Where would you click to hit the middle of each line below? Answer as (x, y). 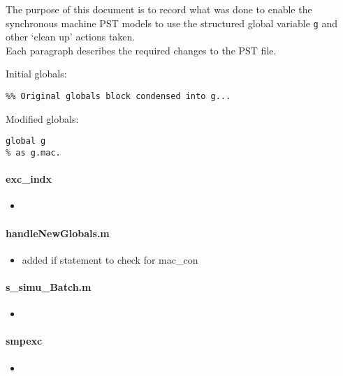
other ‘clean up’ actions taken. (71, 37)
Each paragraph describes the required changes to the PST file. (141, 50)
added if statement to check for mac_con (110, 259)
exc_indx (29, 179)
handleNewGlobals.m (58, 233)
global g (26, 141)
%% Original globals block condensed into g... (118, 97)
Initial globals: (36, 74)
